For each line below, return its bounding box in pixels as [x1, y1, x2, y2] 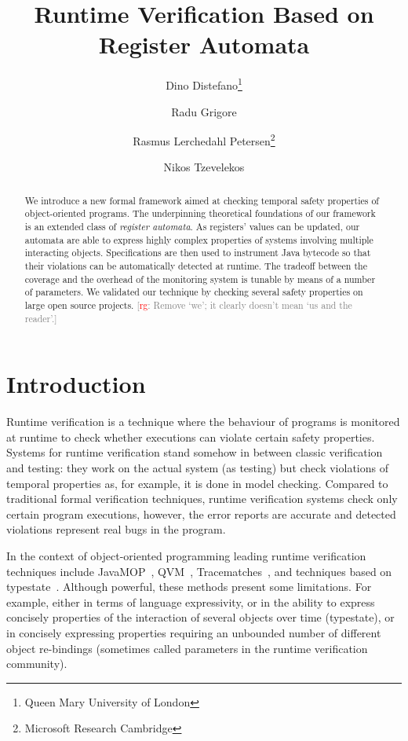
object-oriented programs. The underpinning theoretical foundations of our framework [24, 207, 376, 220]
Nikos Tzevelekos [163, 159, 245, 175]
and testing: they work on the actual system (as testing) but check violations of [6, 460, 388, 476]
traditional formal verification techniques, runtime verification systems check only [6, 490, 398, 507]
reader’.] [24, 311, 57, 325]
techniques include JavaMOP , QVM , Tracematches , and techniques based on [6, 563, 392, 579]
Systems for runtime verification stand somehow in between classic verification [6, 444, 383, 460]
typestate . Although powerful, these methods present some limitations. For [6, 578, 372, 595]
